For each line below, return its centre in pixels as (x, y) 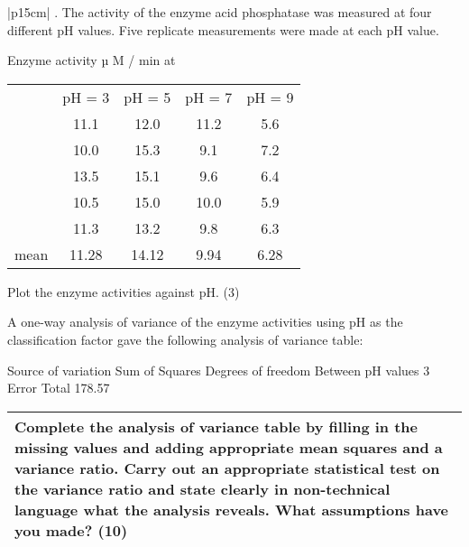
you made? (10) (71, 530)
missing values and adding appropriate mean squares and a (229, 447)
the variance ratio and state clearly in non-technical (202, 488)
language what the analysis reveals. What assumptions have (232, 509)
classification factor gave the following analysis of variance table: (185, 339)
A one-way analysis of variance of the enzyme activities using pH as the (205, 322)
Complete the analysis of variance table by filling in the (216, 426)
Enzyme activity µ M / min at (92, 60)
